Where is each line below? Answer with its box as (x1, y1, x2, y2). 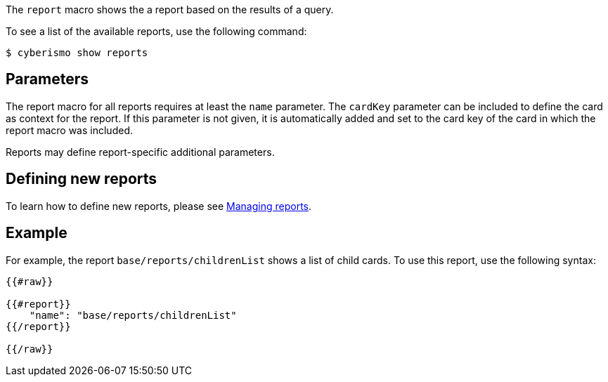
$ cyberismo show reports (6, 47, 148, 58)
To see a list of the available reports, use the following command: (6, 25, 307, 37)
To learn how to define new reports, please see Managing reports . (6, 199, 312, 212)
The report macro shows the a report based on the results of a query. (6, 4, 334, 15)
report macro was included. (6, 124, 133, 136)
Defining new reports (6, 170, 157, 188)
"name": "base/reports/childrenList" (29, 309, 237, 321)
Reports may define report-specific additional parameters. (6, 145, 275, 158)
